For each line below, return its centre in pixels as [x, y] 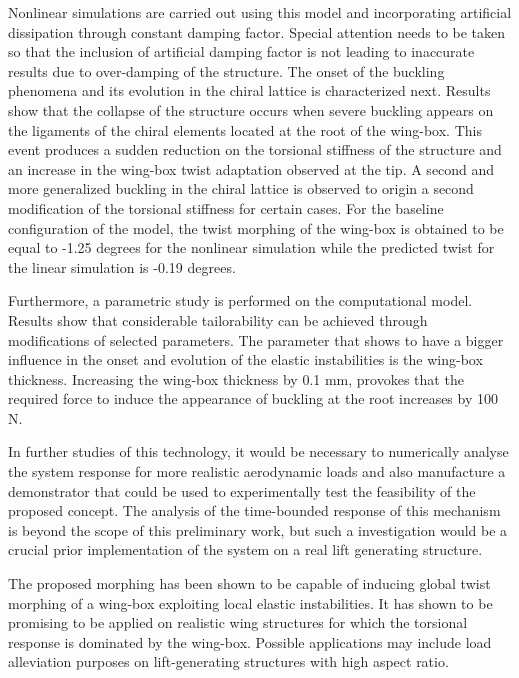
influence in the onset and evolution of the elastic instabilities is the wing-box [245, 359]
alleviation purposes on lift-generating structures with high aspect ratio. [228, 661]
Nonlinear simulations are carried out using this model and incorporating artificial [260, 12]
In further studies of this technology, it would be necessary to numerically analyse [258, 451]
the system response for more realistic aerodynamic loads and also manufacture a [257, 471]
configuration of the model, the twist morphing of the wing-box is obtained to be [256, 227]
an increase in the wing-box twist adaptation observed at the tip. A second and [251, 168]
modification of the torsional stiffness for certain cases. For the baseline [226, 207]
